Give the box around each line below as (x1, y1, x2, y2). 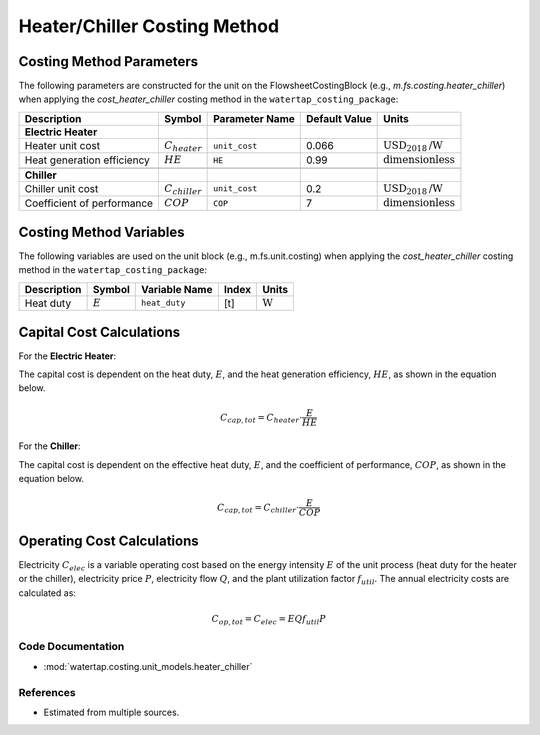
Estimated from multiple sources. (43, 706, 180, 718)
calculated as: (18, 586, 77, 599)
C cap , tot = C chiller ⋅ (216, 501, 300, 515)
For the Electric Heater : (18, 350, 117, 362)
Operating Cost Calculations (18, 532, 199, 549)
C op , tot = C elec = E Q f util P (211, 613, 327, 627)
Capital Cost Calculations (18, 323, 180, 340)
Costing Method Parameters (18, 53, 199, 70)
